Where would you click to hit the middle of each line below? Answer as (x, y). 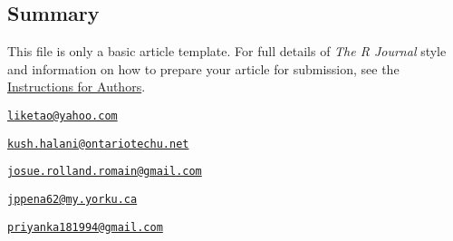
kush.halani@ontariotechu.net (98, 144)
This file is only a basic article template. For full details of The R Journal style (227, 51)
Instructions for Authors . (77, 87)
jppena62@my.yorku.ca (72, 199)
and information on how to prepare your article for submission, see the (203, 68)
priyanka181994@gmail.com (85, 227)
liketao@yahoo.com (63, 116)
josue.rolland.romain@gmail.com (105, 172)
